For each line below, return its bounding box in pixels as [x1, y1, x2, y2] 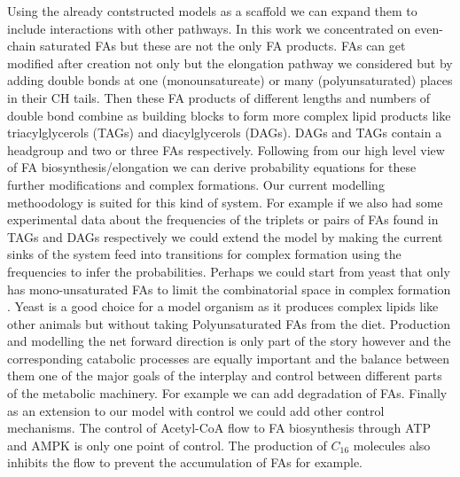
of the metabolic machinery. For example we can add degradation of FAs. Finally [7, 384, 448, 403]
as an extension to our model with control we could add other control [7, 401, 385, 419]
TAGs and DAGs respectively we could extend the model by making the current [7, 227, 443, 246]
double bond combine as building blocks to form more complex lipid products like [7, 106, 451, 124]
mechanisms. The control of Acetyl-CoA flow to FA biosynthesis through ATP [7, 418, 431, 437]
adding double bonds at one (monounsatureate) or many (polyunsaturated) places [7, 71, 453, 90]
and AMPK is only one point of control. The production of [7, 435, 327, 454]
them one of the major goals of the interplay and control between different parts [7, 366, 442, 385]
